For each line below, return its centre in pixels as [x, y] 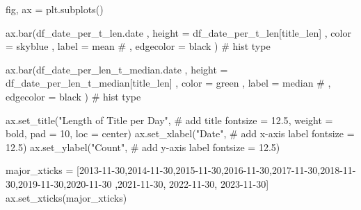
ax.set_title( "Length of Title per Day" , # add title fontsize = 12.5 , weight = [169, 120]
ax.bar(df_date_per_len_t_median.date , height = [117, 69]
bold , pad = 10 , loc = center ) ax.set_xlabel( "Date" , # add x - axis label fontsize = [180, 133]
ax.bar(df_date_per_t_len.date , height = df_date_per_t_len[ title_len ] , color [178, 32]
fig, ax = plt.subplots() [55, 9]
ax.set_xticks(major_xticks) [66, 197]
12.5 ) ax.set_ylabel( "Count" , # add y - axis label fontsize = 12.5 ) [143, 147]
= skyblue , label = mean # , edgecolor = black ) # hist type [138, 46]
